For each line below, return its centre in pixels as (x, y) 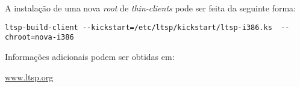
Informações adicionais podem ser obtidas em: (90, 56)
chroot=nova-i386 (39, 37)
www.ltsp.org (29, 76)
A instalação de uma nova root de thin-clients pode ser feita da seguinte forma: (150, 8)
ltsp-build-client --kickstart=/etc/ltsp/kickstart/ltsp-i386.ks (139, 27)
